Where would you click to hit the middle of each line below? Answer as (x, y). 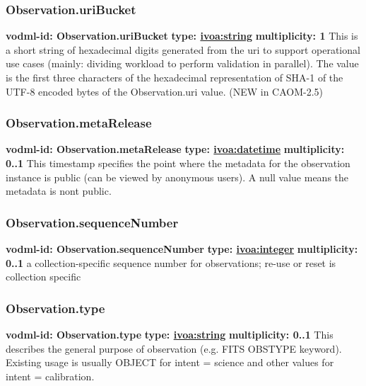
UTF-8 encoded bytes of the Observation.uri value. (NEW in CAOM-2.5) (165, 91)
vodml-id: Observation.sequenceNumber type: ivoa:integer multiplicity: (182, 249)
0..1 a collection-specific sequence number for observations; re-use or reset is (171, 262)
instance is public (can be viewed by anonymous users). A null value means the (177, 177)
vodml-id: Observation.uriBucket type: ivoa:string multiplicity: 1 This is (182, 36)
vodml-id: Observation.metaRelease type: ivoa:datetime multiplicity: (175, 149)
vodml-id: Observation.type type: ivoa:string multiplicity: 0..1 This (170, 334)
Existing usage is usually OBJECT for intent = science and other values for (170, 362)
